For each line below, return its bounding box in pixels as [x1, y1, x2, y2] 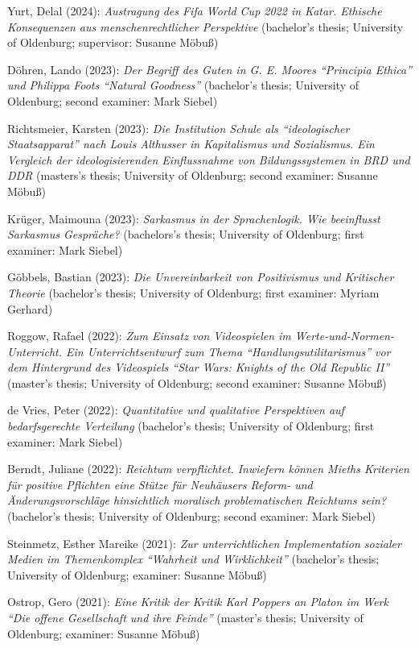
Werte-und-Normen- [294, 327, 394, 344]
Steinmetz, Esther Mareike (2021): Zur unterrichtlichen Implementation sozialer [7, 534, 401, 551]
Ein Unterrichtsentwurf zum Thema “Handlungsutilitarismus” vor [66, 343, 391, 359]
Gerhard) [7, 300, 53, 317]
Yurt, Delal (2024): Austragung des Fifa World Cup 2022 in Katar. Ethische [7, 2, 382, 19]
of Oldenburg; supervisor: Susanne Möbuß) [7, 34, 219, 51]
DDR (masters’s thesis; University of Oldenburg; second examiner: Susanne [7, 167, 378, 184]
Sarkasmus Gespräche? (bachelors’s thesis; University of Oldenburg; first [7, 226, 364, 243]
